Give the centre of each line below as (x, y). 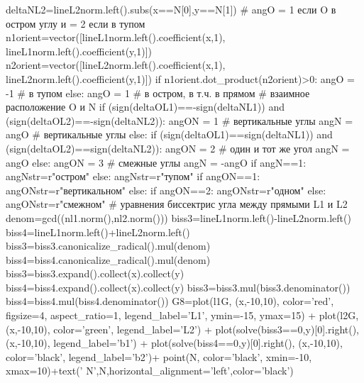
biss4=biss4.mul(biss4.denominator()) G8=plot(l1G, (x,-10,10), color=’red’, (170, 301)
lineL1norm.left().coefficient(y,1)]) (79, 51)
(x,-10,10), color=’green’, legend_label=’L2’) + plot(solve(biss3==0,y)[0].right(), (183, 329)
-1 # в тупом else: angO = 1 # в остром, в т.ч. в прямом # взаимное (158, 93)
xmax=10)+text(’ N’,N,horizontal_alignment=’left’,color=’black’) (150, 371)
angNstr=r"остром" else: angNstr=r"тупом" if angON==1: (133, 176)
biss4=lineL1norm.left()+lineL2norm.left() (98, 232)
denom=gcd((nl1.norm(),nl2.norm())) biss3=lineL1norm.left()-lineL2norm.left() (178, 217)
